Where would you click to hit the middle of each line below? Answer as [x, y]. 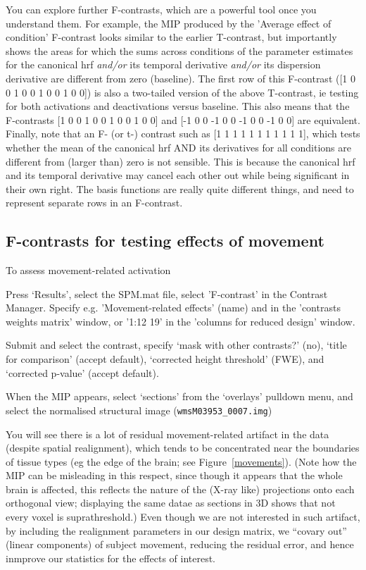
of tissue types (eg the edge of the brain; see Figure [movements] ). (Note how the [181, 461]
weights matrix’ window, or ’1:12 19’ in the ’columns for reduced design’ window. [181, 321]
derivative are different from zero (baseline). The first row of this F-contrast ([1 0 [181, 78]
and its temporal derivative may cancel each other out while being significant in [178, 175]
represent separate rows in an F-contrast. [94, 203]
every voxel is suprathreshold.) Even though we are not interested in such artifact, [183, 517]
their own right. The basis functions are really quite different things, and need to [180, 188]
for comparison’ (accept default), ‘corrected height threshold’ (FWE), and [165, 359]
